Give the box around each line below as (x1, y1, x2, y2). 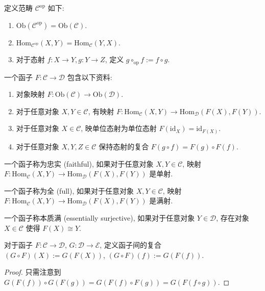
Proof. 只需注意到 (4, 267, 61, 277)
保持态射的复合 (99, 141, 149, 151)
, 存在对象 (216, 212, 249, 223)
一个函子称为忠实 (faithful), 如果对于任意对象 (4, 158, 154, 169)
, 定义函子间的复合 (100, 240, 161, 250)
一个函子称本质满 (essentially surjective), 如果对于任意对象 (4, 212, 195, 223)
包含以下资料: (67, 71, 112, 82)
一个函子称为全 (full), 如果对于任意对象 (4, 185, 134, 196)
